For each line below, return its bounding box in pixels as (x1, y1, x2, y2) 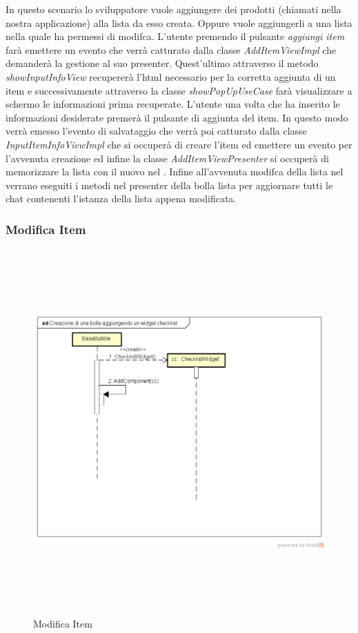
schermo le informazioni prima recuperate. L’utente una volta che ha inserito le (6, 97, 340, 111)
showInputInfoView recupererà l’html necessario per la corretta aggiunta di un (6, 69, 336, 84)
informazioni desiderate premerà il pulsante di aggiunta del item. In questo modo (6, 110, 348, 124)
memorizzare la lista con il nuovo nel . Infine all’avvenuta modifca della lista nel (6, 164, 344, 179)
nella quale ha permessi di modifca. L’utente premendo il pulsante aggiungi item (6, 29, 345, 43)
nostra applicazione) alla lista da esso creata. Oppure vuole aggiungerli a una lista (6, 15, 352, 30)
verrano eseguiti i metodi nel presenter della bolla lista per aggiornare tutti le (6, 177, 333, 192)
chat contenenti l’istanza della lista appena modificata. (6, 191, 237, 206)
